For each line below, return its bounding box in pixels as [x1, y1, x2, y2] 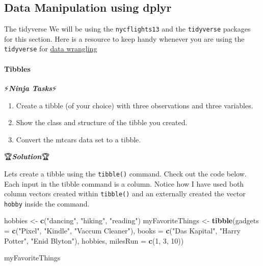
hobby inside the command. [4, 198, 90, 209]
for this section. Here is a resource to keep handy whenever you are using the [4, 33, 245, 44]
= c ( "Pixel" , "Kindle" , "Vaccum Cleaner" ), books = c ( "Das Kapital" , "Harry [4, 225, 241, 236]
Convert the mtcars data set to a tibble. [16, 134, 141, 144]
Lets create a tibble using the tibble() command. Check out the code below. [4, 168, 247, 179]
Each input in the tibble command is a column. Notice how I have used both [4, 178, 244, 189]
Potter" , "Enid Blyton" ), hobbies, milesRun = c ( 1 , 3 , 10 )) [4, 235, 184, 246]
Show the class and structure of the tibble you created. [16, 117, 188, 128]
